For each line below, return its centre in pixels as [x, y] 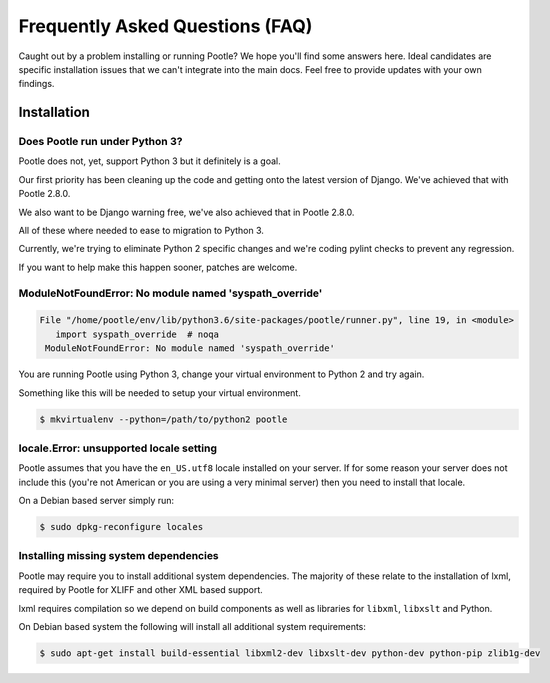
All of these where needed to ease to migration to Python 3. [141, 231]
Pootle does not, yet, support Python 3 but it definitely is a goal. [150, 161]
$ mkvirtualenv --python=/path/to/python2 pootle [163, 419]
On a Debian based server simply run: [96, 501]
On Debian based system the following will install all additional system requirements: [192, 626]
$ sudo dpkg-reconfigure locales [121, 527]
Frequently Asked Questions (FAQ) [165, 26]
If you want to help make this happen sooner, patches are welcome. [158, 267]
